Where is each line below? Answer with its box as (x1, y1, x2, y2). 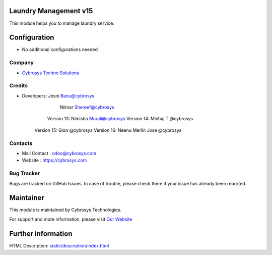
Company (9, 59, 34, 66)
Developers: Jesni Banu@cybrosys (22, 92, 95, 98)
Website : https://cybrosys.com (22, 157, 87, 164)
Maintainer (9, 193, 45, 202)
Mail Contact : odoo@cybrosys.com (22, 150, 97, 157)
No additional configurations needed (22, 46, 98, 53)
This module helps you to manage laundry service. (9, 20, 114, 26)
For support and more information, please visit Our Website (9, 216, 132, 222)
